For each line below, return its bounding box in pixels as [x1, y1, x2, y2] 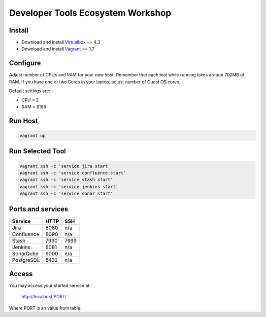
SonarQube [12, 250, 39, 257]
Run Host [9, 116, 38, 125]
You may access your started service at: [9, 282, 91, 288]
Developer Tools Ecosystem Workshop [9, 7, 171, 18]
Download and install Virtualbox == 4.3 [21, 39, 100, 45]
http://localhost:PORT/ [21, 294, 67, 300]
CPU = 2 [21, 97, 39, 103]
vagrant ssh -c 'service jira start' [19, 163, 111, 169]
